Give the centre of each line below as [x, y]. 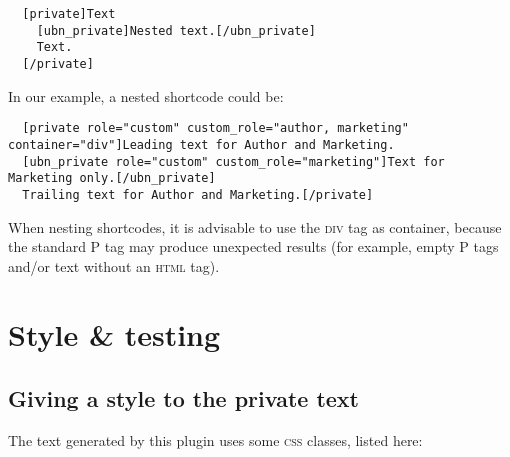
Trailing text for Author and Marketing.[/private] [198, 194]
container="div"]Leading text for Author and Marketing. [201, 144]
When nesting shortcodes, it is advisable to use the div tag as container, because [255, 226]
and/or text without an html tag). [114, 265]
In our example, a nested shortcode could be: [146, 95]
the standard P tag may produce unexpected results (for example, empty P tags [253, 246]
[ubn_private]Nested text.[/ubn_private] [176, 30]
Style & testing [114, 334]
